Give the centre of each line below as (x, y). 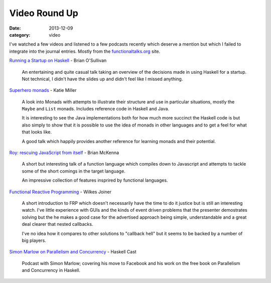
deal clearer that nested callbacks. (57, 224)
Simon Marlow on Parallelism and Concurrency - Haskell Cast (73, 252)
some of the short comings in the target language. (74, 171)
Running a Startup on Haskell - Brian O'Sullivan (58, 61)
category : (20, 35)
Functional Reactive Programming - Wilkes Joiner (60, 192)
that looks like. (37, 132)
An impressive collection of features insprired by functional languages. (95, 180)
